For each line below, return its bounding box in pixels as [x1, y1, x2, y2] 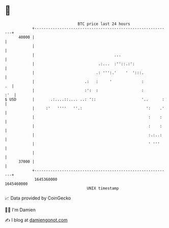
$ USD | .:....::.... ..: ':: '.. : [5, 96, 165, 102]
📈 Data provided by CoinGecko [5, 195, 71, 201]
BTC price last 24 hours [77, 21, 130, 26]
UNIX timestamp [87, 185, 119, 191]
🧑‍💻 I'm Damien [5, 207, 36, 213]
